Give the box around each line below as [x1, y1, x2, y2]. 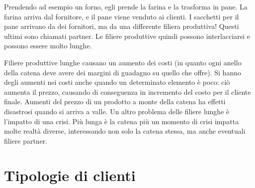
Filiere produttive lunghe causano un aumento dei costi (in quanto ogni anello [4, 57, 242, 67]
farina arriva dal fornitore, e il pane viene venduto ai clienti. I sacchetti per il [4, 11, 239, 21]
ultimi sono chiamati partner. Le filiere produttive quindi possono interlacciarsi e [4, 30, 251, 41]
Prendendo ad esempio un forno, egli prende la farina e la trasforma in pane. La [4, 1, 248, 11]
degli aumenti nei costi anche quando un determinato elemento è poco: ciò [4, 77, 230, 87]
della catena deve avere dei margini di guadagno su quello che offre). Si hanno [4, 67, 241, 77]
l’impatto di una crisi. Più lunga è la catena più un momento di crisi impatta [4, 116, 239, 126]
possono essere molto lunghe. [4, 40, 92, 51]
